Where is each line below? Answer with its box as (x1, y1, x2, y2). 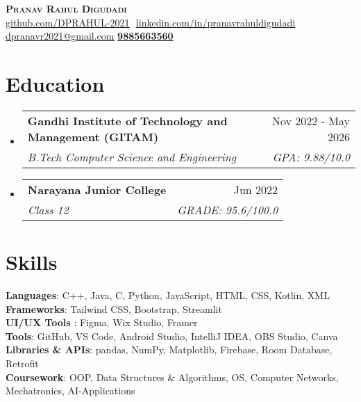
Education (6, 69, 105, 97)
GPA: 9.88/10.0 (272, 148, 350, 165)
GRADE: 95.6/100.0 (177, 201, 278, 218)
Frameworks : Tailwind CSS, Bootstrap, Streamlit (6, 301, 222, 316)
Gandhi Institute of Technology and (27, 112, 228, 129)
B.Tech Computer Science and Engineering (27, 148, 236, 165)
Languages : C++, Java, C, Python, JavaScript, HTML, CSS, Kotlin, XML (6, 288, 330, 303)
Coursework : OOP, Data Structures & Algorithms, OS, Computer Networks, (6, 369, 339, 384)
